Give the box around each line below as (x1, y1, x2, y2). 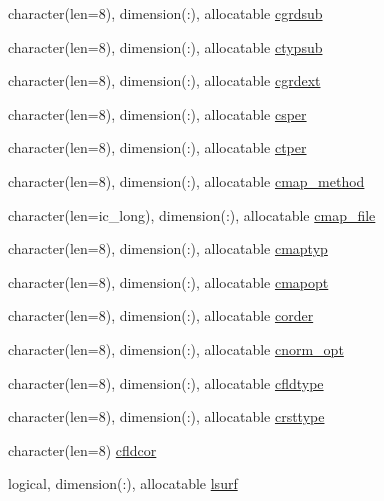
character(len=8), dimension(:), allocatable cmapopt (8, 271, 329, 292)
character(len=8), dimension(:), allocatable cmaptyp (8, 238, 328, 259)
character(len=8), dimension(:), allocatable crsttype (8, 406, 325, 427)
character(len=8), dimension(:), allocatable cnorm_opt (8, 338, 344, 359)
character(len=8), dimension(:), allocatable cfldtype (8, 372, 324, 393)
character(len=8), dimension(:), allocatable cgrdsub (8, 3, 323, 23)
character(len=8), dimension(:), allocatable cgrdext (8, 70, 321, 91)
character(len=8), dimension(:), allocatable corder (8, 305, 314, 326)
